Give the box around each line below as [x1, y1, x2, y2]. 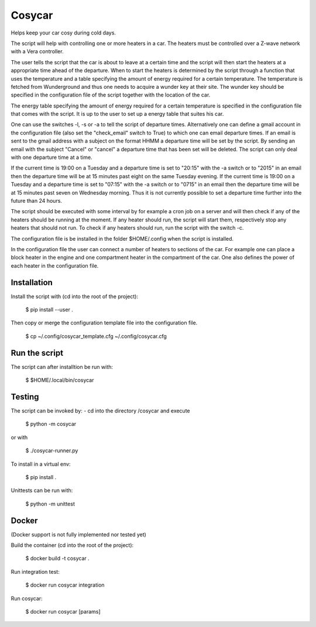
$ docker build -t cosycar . [25, 555, 90, 562]
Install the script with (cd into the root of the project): [11, 293, 139, 300]
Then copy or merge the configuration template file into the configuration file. [11, 319, 198, 327]
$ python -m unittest [25, 500, 75, 507]
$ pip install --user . [25, 306, 73, 313]
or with [11, 434, 28, 441]
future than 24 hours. [11, 197, 63, 204]
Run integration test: [11, 568, 60, 575]
